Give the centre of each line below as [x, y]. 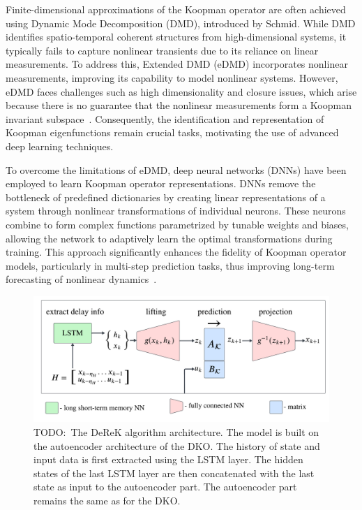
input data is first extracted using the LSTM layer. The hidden [168, 459]
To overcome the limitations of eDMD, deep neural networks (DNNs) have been [176, 169]
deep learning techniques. [60, 146]
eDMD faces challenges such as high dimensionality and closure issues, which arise [181, 91]
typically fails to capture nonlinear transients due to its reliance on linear [162, 50]
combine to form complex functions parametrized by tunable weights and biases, [177, 224]
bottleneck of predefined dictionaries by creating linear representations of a [166, 197]
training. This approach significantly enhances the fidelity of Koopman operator [176, 252]
